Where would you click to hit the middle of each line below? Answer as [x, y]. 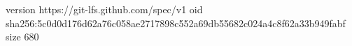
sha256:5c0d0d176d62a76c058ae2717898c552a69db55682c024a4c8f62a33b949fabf [176, 23]
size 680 [22, 37]
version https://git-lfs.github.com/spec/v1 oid [104, 9]
